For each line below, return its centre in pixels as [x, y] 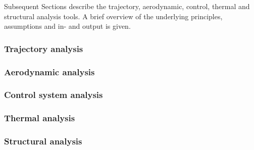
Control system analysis [54, 95]
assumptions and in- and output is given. [67, 26]
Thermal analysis [40, 118]
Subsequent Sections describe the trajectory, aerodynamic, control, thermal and [127, 6]
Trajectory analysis [44, 48]
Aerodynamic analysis [49, 71]
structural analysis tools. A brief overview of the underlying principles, [113, 16]
